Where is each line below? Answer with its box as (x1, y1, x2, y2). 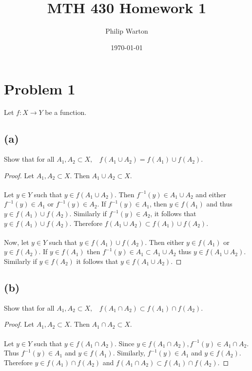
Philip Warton (105, 26, 148, 36)
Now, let (4, 237, 29, 247)
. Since (115, 338, 135, 348)
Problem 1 (4, 79, 76, 99)
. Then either (145, 237, 184, 247)
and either (195, 189, 226, 199)
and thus (206, 199, 233, 209)
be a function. (45, 107, 87, 117)
